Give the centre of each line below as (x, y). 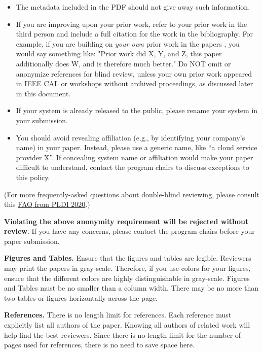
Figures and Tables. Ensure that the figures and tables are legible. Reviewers (128, 258)
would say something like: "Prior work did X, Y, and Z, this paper (119, 54)
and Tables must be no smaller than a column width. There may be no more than (131, 288)
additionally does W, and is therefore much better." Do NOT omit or (123, 63)
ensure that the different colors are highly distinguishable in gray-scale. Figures (127, 278)
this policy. (33, 177)
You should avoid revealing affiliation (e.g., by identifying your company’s (130, 137)
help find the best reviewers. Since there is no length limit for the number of (123, 334)
